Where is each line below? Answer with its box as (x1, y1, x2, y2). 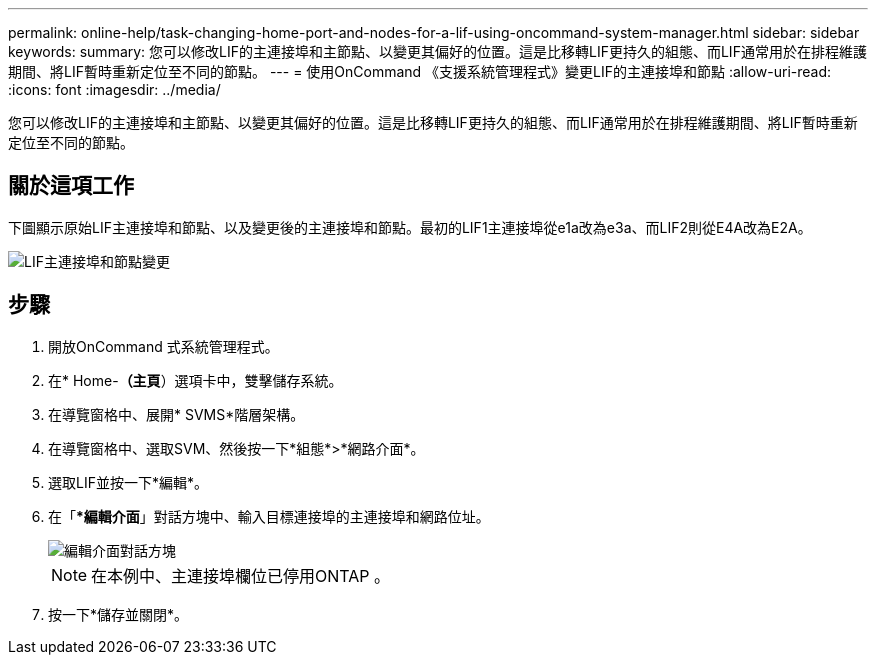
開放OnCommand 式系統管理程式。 (48, 337, 279, 355)
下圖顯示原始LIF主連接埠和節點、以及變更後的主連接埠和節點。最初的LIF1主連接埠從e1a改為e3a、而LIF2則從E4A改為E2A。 (8, 218, 812, 236)
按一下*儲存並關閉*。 (48, 605, 189, 623)
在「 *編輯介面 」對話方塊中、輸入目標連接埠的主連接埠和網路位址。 (48, 507, 490, 525)
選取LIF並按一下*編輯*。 (48, 473, 208, 491)
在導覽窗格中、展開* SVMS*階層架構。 (48, 405, 305, 423)
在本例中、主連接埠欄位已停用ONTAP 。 (91, 565, 391, 586)
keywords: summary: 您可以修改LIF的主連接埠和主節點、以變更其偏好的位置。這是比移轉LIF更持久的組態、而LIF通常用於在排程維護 (8, 43, 867, 60)
